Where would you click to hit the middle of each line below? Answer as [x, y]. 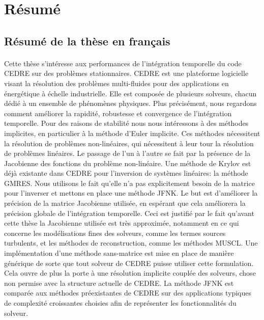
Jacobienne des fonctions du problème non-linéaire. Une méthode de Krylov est [128, 163]
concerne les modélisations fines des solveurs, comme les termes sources [115, 233]
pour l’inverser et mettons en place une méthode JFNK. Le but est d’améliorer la [131, 193]
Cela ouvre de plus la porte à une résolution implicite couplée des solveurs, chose [130, 273]
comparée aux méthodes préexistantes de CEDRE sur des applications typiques [128, 293]
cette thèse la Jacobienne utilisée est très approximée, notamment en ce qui [122, 223]
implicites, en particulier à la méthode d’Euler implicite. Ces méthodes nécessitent [132, 133]
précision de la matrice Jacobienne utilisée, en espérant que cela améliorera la [125, 203]
